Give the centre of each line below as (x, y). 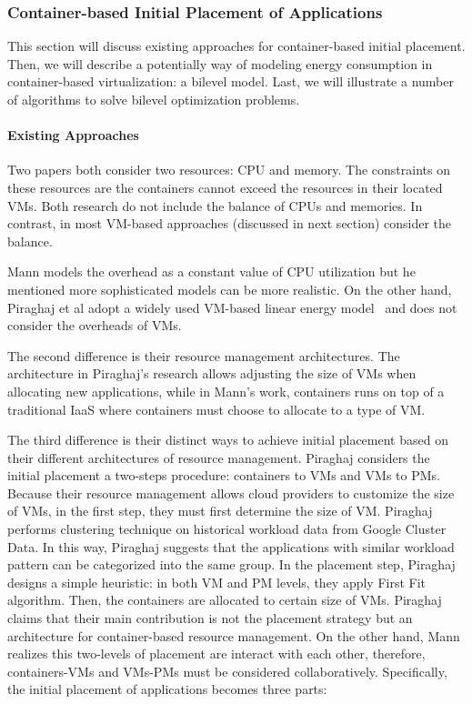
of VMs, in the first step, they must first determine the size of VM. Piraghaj (220, 511)
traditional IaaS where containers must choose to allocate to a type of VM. (216, 409)
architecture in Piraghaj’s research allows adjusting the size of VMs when (212, 373)
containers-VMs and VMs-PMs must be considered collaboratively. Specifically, (227, 671)
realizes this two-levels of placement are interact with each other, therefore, (216, 654)
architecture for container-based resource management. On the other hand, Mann (234, 635)
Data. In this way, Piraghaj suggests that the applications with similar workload (231, 546)
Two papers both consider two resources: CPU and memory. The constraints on (229, 170)
